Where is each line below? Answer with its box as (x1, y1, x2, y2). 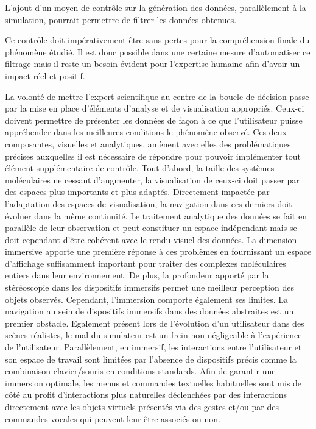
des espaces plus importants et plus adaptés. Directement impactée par (5, 185, 270, 198)
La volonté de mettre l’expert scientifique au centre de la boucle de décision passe (5, 90, 309, 102)
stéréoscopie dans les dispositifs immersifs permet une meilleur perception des (5, 281, 294, 294)
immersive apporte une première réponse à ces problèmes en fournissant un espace (5, 245, 312, 258)
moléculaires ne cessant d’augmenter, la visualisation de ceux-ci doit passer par (5, 173, 300, 186)
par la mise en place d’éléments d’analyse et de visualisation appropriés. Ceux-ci (5, 102, 304, 115)
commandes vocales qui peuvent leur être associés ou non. (5, 412, 220, 425)
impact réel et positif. (5, 69, 85, 82)
